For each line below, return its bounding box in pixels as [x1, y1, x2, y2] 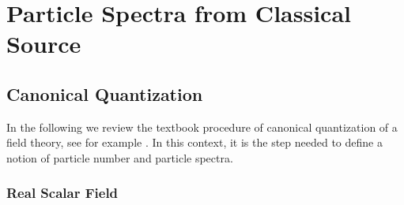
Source [6, 28, 81, 60]
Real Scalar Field [6, 183, 119, 203]
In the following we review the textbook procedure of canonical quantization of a [6, 118, 398, 135]
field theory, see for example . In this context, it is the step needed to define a [6, 134, 383, 151]
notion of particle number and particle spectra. [6, 149, 233, 166]
